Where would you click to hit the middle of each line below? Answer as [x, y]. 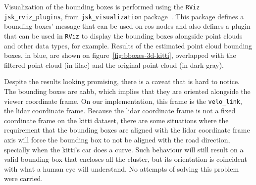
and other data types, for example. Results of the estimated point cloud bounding [128, 45]
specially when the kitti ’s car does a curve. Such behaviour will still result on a [124, 149]
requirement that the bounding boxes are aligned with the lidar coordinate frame [127, 130]
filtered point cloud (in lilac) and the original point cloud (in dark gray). [114, 65]
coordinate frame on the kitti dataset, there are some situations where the [116, 120]
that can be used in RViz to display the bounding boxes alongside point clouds [123, 35]
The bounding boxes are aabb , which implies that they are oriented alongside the [127, 91]
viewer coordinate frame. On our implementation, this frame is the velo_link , [123, 101]
